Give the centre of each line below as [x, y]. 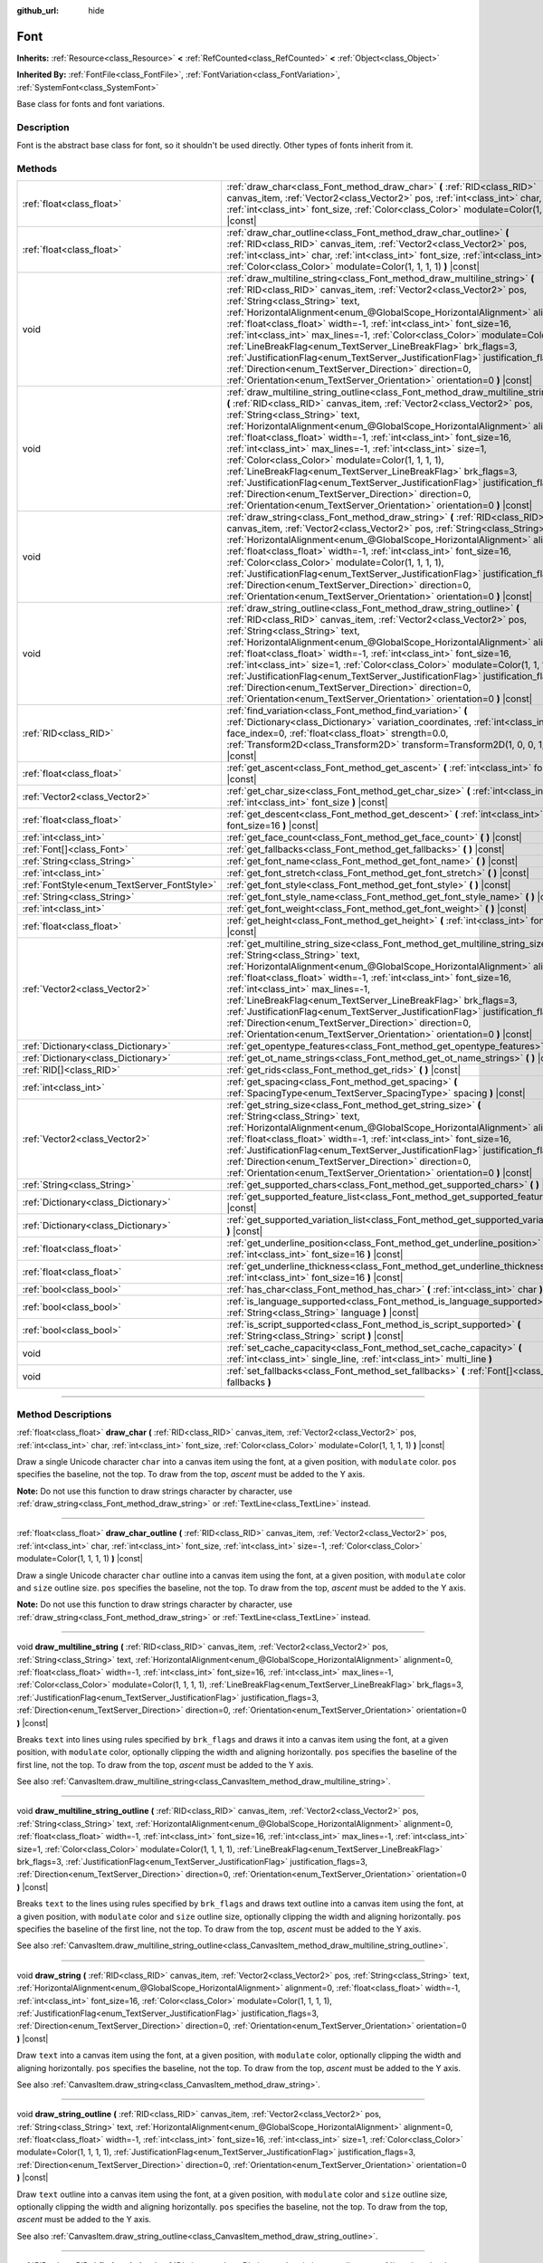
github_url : [38, 10]
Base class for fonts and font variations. [91, 104]
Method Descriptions [64, 1414]
